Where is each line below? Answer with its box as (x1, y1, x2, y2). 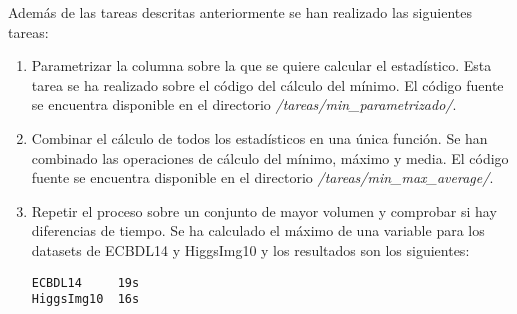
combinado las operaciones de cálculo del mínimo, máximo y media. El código (31, 147, 509, 168)
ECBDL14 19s (31, 275, 140, 290)
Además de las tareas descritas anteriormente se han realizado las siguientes (8, 2, 472, 22)
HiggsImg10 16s (31, 292, 140, 307)
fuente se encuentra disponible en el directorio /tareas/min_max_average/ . (31, 167, 494, 188)
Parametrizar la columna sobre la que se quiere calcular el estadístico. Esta (31, 55, 492, 76)
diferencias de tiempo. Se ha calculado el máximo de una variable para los (31, 220, 485, 241)
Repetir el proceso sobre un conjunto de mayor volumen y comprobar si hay (31, 200, 497, 221)
